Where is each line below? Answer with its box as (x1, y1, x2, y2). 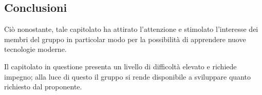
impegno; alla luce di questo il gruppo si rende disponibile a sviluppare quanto (4, 71, 251, 82)
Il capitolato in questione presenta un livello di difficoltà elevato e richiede (4, 61, 237, 71)
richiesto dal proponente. (4, 81, 82, 92)
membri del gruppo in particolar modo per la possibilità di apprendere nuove (4, 33, 246, 44)
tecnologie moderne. (4, 44, 67, 54)
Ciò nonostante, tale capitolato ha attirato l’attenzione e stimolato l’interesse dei (4, 24, 258, 34)
